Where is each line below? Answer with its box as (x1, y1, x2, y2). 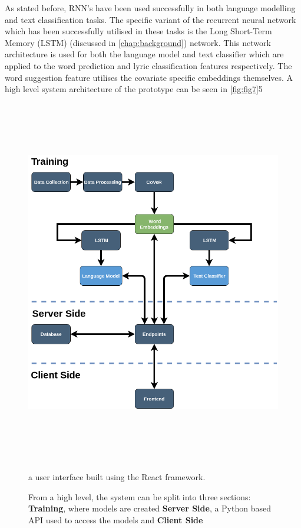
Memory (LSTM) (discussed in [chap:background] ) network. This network (5, 36, 271, 48)
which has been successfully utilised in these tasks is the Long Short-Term (5, 25, 272, 37)
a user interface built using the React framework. (28, 471, 206, 483)
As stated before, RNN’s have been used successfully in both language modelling (5, 2, 296, 14)
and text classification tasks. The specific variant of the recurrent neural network (5, 13, 296, 25)
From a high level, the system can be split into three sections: (28, 490, 251, 503)
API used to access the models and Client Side (28, 513, 203, 526)
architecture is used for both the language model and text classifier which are (5, 48, 284, 60)
